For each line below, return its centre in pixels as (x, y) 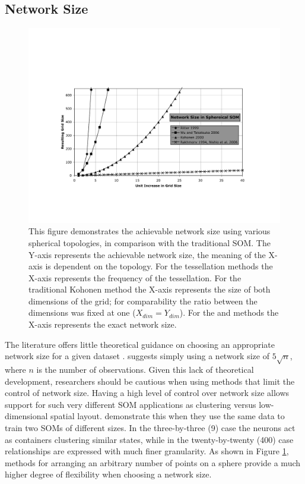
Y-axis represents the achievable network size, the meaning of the (147, 254)
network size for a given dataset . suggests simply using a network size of (137, 356)
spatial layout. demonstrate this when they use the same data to (168, 416)
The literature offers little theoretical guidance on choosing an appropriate (140, 344)
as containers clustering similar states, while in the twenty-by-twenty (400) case (149, 439)
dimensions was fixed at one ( (82, 312)
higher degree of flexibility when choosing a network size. (108, 474)
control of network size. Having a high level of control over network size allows (147, 393)
